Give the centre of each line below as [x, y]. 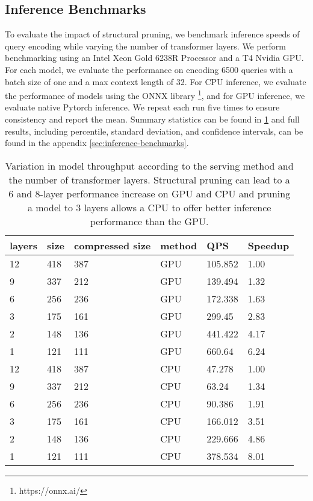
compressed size [113, 245]
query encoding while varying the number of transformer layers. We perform [145, 46]
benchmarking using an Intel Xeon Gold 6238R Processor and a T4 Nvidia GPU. [154, 58]
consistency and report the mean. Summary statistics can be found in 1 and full [152, 119]
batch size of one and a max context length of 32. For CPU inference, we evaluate [156, 81]
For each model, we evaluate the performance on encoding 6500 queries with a [149, 69]
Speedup [268, 245]
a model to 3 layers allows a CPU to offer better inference [149, 207]
